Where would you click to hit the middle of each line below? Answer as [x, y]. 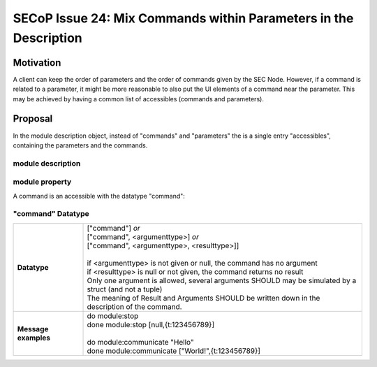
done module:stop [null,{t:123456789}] [151, 324]
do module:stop [113, 316]
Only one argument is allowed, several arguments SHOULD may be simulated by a [222, 280]
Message [33, 329]
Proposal [33, 119]
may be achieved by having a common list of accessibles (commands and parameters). [139, 99]
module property [42, 182]
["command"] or [114, 228]
